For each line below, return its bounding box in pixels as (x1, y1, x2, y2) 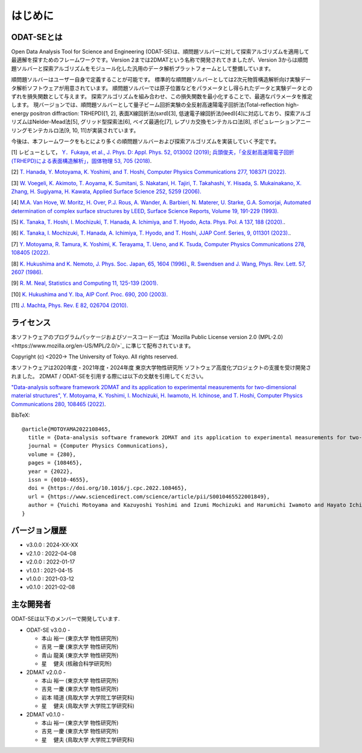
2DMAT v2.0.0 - (26, 669, 66, 676)
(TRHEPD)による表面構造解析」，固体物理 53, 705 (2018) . (11, 157, 152, 164)
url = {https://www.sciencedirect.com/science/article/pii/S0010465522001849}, (28, 493, 270, 500)
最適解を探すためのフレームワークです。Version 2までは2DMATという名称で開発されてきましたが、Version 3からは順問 (11, 56, 308, 63)
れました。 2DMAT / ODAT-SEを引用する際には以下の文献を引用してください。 (11, 372, 207, 380)
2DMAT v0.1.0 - (26, 711, 65, 718)
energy (11, 109, 30, 117)
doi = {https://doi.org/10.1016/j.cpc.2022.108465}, (28, 485, 188, 492)
